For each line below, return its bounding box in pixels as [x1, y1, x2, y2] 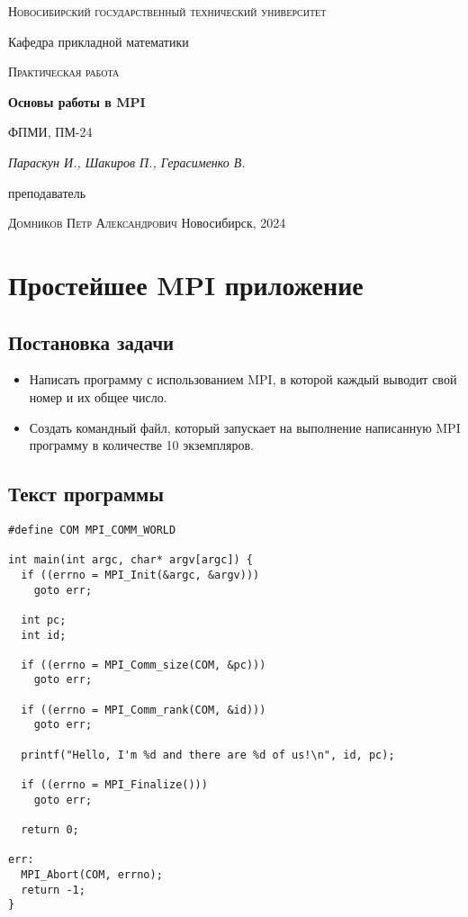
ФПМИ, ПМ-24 [8, 122, 93, 141]
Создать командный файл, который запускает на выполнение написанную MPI [29, 418, 461, 436]
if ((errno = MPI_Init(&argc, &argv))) [21, 568, 260, 581]
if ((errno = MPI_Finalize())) [21, 778, 208, 792]
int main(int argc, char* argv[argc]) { [8, 553, 254, 567]
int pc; [21, 613, 67, 626]
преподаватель [8, 183, 86, 202]
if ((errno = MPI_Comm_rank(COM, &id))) [21, 703, 266, 716]
